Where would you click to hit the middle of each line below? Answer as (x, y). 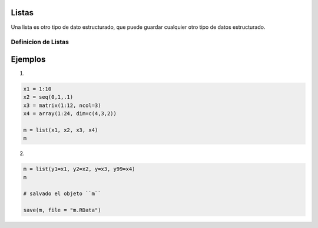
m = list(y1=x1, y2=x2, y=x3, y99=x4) (79, 169)
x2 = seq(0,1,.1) (48, 97)
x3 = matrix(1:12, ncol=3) (62, 105)
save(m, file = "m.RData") (62, 210)
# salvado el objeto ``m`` (62, 194)
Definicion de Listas (40, 42)
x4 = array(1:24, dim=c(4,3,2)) (70, 114)
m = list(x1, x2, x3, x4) (61, 130)
